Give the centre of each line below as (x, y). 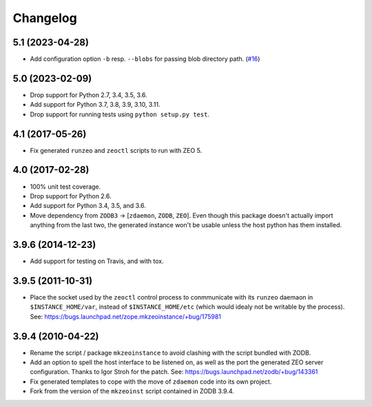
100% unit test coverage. (65, 187)
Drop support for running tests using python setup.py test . (120, 114)
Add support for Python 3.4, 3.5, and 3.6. (88, 206)
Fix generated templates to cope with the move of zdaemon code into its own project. (151, 382)
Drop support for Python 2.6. (71, 196)
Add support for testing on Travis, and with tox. (97, 261)
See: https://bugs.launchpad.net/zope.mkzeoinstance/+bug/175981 (126, 316)
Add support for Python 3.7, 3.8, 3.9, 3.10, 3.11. (95, 105)
